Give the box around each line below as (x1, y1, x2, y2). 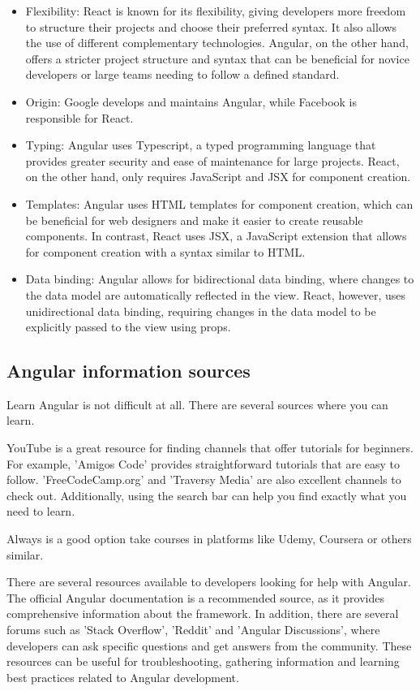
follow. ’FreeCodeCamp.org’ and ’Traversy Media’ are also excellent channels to (6, 471, 401, 488)
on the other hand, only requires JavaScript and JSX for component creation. (25, 168, 411, 185)
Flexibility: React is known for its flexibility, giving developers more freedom (25, 2, 406, 19)
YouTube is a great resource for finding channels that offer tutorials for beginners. (6, 439, 414, 456)
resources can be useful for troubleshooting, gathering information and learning (6, 653, 400, 670)
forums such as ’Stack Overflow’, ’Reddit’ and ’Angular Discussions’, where (6, 621, 380, 638)
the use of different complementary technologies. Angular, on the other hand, (25, 34, 409, 51)
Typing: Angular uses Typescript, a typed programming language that (25, 136, 376, 153)
